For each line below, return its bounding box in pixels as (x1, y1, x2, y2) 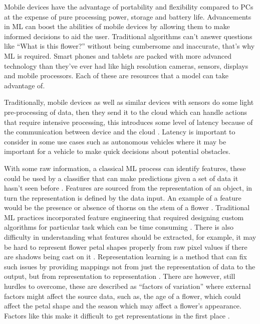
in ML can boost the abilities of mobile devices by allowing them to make (4, 21, 230, 32)
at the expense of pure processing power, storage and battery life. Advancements (4, 11, 251, 22)
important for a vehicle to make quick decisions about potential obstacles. (4, 146, 230, 156)
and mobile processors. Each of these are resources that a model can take (4, 70, 229, 81)
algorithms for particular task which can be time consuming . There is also (4, 222, 233, 232)
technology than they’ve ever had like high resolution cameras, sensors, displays (4, 60, 248, 71)
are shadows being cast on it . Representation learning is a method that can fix (4, 251, 247, 262)
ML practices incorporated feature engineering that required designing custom (4, 212, 244, 222)
